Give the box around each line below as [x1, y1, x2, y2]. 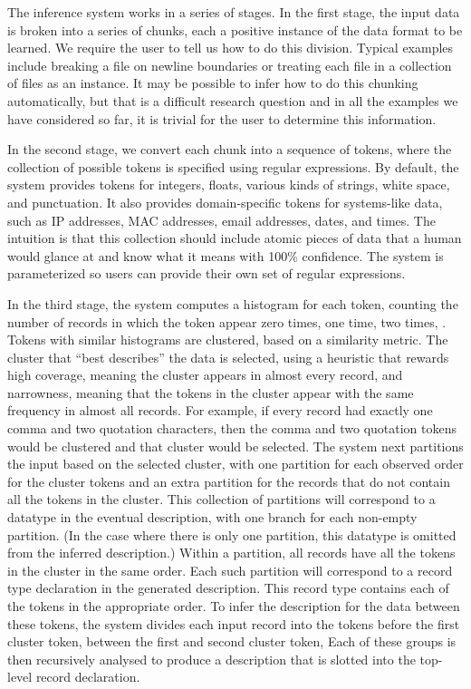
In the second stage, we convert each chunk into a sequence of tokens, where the [7, 140, 452, 159]
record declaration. [35, 667, 140, 686]
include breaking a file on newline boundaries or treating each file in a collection [7, 55, 452, 74]
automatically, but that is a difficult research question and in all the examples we [7, 91, 458, 110]
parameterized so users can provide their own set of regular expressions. [7, 264, 406, 283]
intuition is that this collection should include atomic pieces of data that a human [7, 228, 462, 247]
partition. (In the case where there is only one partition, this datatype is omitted [7, 525, 457, 544]
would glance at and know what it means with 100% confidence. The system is [7, 246, 444, 265]
